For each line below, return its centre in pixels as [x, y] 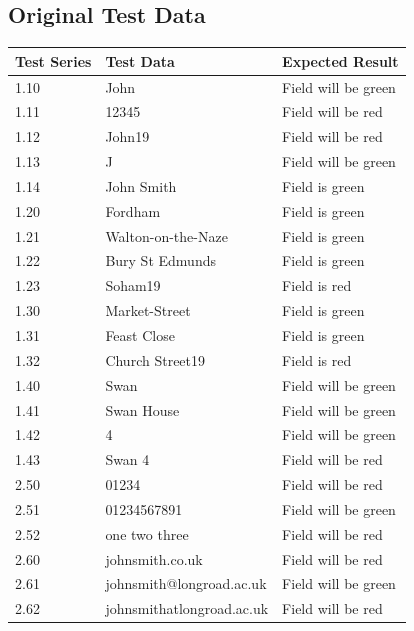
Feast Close [140, 334]
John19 [127, 136]
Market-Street [148, 310]
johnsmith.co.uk [154, 558]
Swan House [142, 409]
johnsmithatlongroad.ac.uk [187, 608]
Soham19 [133, 285]
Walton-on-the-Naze [166, 235]
